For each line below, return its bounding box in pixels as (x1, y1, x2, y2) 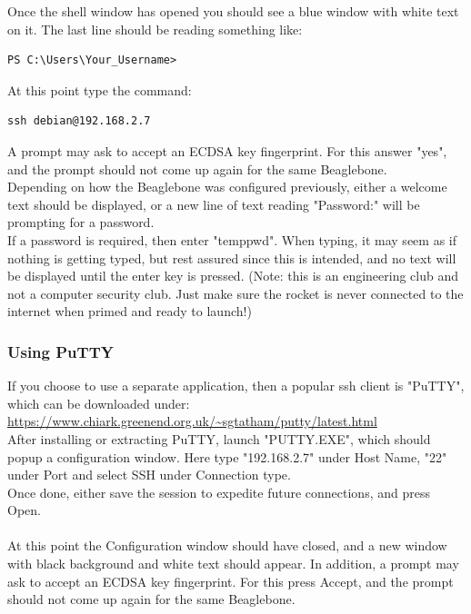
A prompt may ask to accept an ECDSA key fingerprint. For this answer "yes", (7, 141, 447, 160)
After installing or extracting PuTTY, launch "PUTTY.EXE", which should (7, 429, 431, 448)
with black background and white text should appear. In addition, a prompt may (7, 554, 459, 573)
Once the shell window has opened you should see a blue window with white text (7, 2, 459, 20)
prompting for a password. (7, 213, 155, 232)
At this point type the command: (7, 80, 192, 99)
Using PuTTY (7, 340, 114, 362)
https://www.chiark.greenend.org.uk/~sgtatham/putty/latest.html (7, 411, 377, 431)
